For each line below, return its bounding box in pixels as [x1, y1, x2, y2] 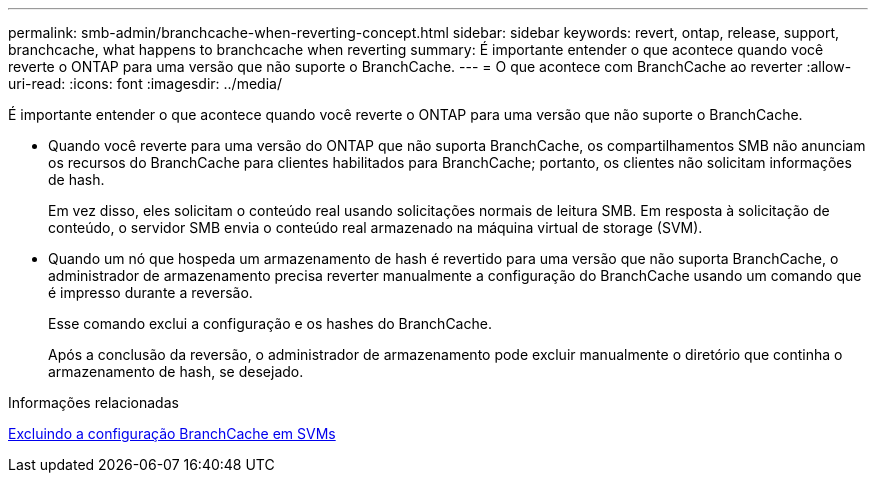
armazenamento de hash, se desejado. [48, 363, 304, 380]
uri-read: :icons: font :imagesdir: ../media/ [8, 75, 282, 92]
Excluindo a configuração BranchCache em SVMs [8, 425, 336, 442]
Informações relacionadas [8, 394, 179, 411]
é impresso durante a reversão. [48, 284, 253, 301]
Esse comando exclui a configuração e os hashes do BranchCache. [48, 315, 492, 332]
